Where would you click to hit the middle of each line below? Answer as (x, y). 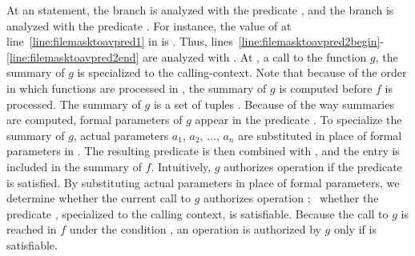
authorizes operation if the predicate (313, 166)
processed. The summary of (74, 104)
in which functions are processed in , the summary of (137, 88)
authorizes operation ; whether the (291, 198)
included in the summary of (74, 166)
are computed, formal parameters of (95, 120)
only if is (355, 229)
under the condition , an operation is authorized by (195, 229)
